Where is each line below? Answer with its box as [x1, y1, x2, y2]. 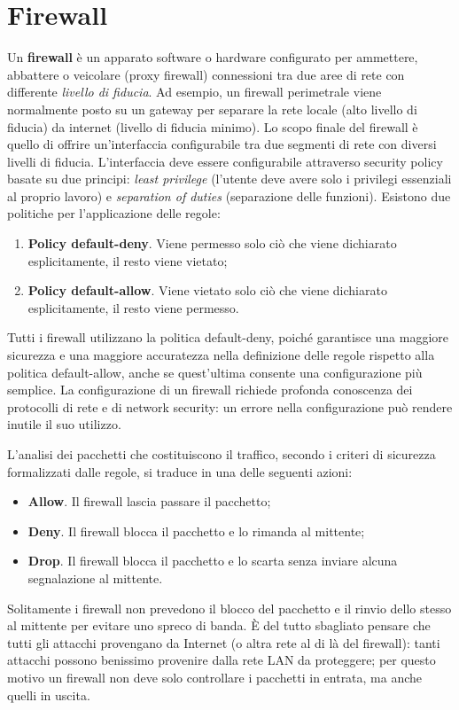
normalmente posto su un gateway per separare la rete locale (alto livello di [7, 99, 417, 118]
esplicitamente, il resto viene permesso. [27, 298, 239, 316]
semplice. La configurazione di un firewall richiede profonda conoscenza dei [7, 380, 413, 399]
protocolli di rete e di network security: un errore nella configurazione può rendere [7, 397, 453, 416]
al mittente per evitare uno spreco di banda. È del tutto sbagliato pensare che [7, 616, 431, 635]
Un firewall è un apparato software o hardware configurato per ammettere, [7, 48, 418, 66]
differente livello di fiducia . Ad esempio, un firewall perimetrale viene [7, 82, 382, 101]
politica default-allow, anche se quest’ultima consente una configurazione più [7, 363, 423, 381]
